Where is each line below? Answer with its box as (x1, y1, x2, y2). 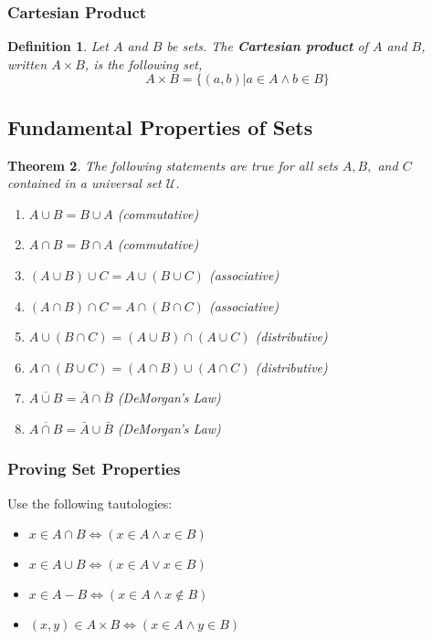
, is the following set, (84, 54, 203, 73)
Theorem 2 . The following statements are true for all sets (7, 155, 338, 174)
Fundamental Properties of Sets (7, 112, 313, 141)
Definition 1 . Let (7, 37, 109, 56)
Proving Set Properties (7, 457, 181, 480)
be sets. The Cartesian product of (166, 37, 368, 56)
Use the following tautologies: (7, 493, 173, 512)
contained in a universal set (7, 173, 162, 193)
